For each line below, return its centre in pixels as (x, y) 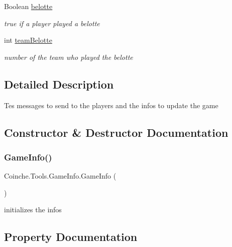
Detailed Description (59, 84)
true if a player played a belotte (52, 23)
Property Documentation (71, 237)
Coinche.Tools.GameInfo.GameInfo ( (60, 176)
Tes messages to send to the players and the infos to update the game (111, 105)
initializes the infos (33, 210)
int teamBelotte (28, 40)
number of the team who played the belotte (69, 57)
